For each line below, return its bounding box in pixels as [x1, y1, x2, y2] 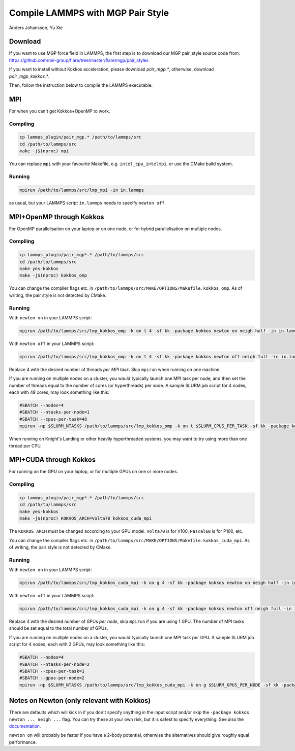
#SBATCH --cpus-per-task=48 [19, 416, 87, 422]
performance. [9, 739, 37, 745]
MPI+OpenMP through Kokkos [9, 212, 104, 221]
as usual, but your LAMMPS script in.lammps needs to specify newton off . [9, 200, 166, 205]
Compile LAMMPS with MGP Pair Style [9, 7, 169, 18]
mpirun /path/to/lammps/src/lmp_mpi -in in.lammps [19, 187, 145, 193]
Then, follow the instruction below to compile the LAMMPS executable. [9, 82, 153, 88]
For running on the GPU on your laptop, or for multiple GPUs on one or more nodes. [9, 469, 178, 475]
